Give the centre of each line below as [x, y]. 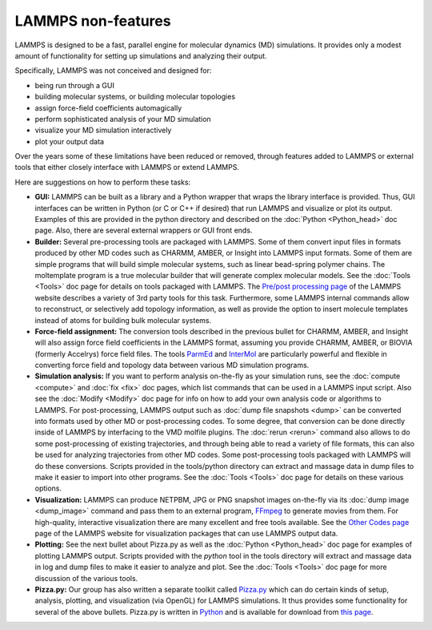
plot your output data [69, 141]
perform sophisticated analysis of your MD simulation [123, 119]
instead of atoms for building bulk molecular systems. [123, 320]
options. [48, 488]
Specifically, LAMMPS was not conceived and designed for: [113, 71]
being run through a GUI [75, 85]
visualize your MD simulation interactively [103, 130]
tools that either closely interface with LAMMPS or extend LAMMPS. [127, 168]
